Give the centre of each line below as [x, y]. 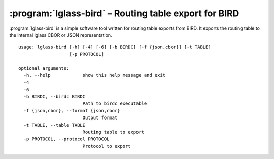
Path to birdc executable [115, 104]
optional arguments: [44, 68]
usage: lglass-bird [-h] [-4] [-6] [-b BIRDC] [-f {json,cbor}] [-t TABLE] [115, 47]
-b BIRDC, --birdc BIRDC [55, 97]
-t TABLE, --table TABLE [55, 125]
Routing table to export [113, 132]
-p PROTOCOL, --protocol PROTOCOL [66, 139]
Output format [100, 118]
